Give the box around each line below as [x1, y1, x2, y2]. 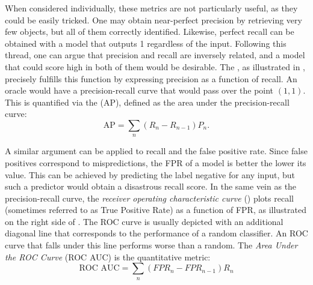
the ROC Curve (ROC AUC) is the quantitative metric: [5, 250, 211, 263]
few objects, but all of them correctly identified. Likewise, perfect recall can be [5, 25, 294, 38]
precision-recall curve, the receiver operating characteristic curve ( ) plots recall [5, 191, 294, 204]
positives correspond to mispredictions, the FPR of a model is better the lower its [5, 156, 306, 169]
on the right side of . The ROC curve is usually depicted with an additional [5, 215, 284, 227]
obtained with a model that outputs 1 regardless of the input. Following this [5, 37, 287, 49]
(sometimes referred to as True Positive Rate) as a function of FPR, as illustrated [5, 203, 307, 216]
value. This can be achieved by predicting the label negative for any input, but [5, 168, 296, 181]
